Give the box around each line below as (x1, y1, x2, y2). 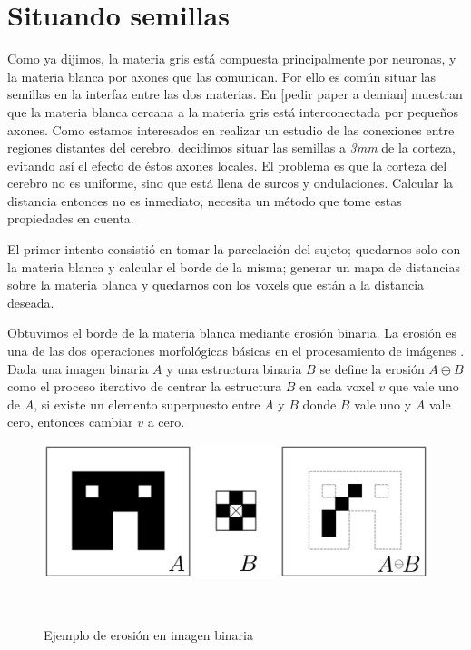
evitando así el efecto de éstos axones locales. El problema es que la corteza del (7, 155, 447, 174)
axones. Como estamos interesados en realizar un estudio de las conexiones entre (7, 120, 455, 139)
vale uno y (354, 394, 412, 413)
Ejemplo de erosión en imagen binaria (44, 625, 253, 645)
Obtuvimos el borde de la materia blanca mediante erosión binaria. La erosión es (7, 323, 456, 342)
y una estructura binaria (166, 359, 302, 378)
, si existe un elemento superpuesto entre (34, 394, 260, 413)
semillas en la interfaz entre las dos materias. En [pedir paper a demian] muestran (7, 84, 463, 103)
